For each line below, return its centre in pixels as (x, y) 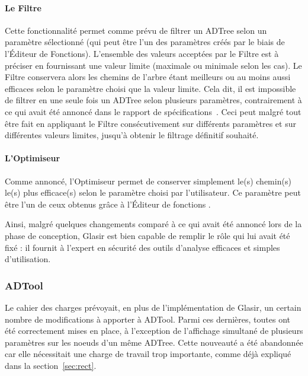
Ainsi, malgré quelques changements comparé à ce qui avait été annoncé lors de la (153, 224)
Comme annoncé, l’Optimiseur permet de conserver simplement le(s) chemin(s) (148, 181)
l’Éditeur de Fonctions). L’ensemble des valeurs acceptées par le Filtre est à (142, 53)
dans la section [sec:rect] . (51, 365)
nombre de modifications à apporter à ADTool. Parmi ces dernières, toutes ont (147, 319)
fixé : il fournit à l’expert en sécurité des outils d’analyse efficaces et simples (142, 247)
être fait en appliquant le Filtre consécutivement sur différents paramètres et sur (150, 123)
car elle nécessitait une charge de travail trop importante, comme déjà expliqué (148, 354)
